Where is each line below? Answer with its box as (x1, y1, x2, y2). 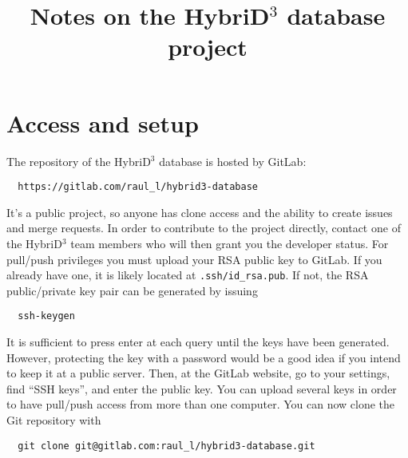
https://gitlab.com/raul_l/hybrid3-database (18, 181, 258, 193)
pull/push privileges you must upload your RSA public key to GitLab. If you (6, 251, 382, 267)
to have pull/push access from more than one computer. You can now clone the (6, 396, 395, 413)
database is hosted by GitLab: (159, 152, 307, 169)
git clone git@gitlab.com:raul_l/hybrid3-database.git (18, 440, 315, 452)
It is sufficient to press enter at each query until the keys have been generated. (6, 334, 390, 350)
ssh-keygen (18, 310, 75, 322)
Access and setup (6, 106, 199, 139)
